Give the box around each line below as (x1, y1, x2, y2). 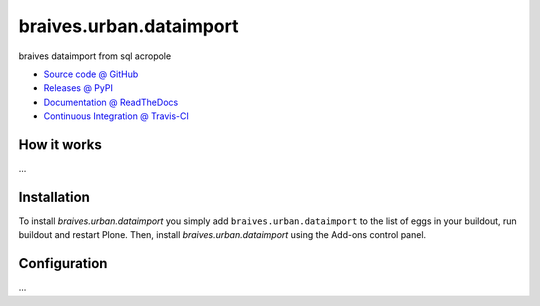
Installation (18, 188, 90, 205)
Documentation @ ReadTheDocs (43, 96, 179, 108)
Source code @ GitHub (43, 68, 139, 80)
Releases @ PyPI (43, 82, 114, 94)
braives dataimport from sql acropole (18, 50, 172, 62)
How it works (18, 136, 102, 153)
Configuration (18, 255, 108, 272)
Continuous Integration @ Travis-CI (43, 110, 190, 122)
